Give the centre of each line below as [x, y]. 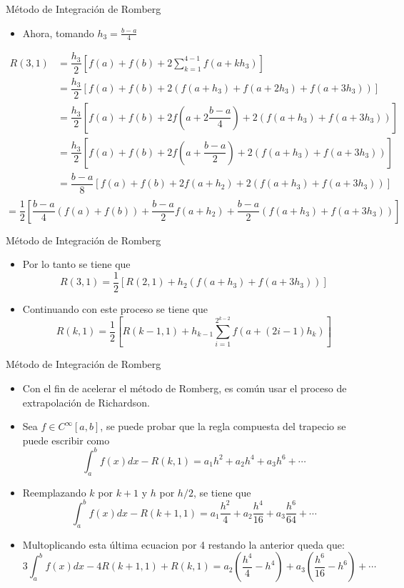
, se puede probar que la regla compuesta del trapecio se [223, 426]
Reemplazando [54, 492]
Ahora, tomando [58, 33]
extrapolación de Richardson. [86, 402]
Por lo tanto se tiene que [76, 264]
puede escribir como [66, 440]
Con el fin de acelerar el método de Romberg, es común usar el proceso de [185, 388]
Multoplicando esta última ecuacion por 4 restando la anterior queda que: [183, 544]
